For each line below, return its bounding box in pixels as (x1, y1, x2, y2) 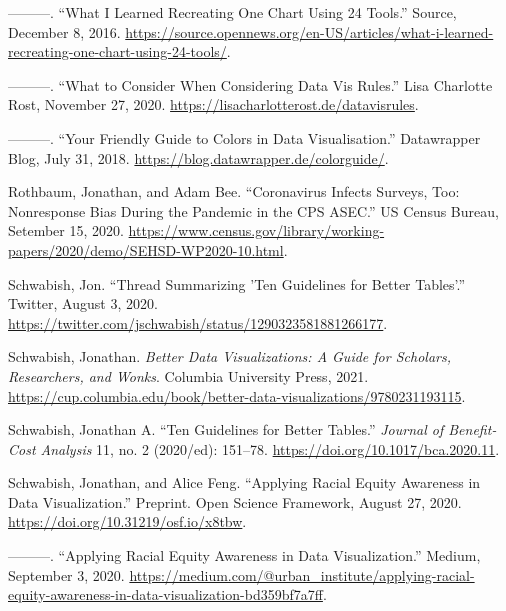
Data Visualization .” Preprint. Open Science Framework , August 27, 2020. (8, 491, 462, 512)
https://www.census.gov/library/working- (128, 220, 385, 241)
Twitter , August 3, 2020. (8, 293, 158, 314)
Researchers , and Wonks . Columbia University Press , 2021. (8, 365, 369, 386)
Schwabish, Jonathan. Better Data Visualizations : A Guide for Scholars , (8, 346, 451, 367)
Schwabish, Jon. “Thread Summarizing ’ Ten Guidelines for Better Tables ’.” (8, 273, 466, 294)
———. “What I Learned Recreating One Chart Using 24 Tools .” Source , (8, 2, 457, 22)
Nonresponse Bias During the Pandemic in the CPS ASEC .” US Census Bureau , (8, 200, 499, 221)
